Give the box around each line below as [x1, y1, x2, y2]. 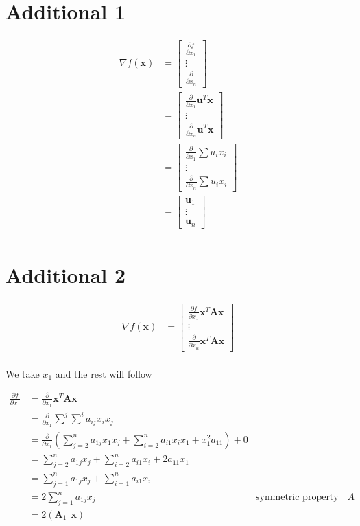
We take [5, 366, 40, 380]
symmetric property [255, 492, 339, 503]
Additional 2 [5, 261, 126, 289]
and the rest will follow [55, 366, 152, 380]
